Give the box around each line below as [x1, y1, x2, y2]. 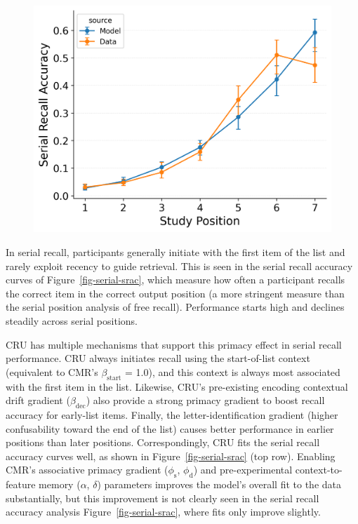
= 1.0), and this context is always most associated [124, 364, 340, 379]
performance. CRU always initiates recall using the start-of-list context [6, 351, 310, 365]
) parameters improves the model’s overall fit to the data [97, 477, 342, 492]
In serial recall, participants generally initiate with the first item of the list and [6, 244, 345, 259]
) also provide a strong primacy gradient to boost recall [86, 393, 325, 408]
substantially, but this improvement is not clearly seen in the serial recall [6, 490, 319, 505]
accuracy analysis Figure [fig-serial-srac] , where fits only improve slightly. [6, 504, 321, 519]
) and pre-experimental [193, 462, 293, 477]
